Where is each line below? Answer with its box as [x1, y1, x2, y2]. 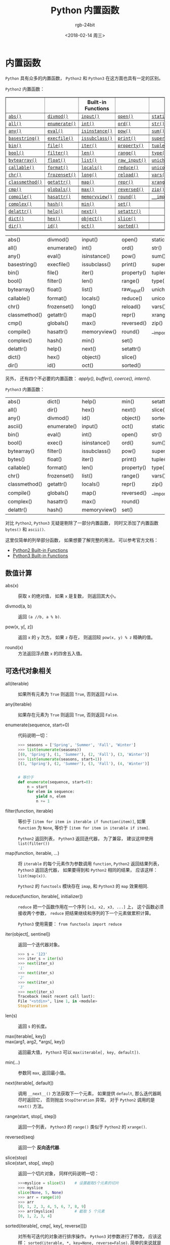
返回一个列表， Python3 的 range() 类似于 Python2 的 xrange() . [18, 1124, 147, 1130]
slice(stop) [5, 1155, 28, 1161]
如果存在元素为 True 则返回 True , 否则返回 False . [18, 712, 118, 718]
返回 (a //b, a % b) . [18, 614, 62, 620]
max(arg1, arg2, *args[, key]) [5, 1039, 65, 1044]
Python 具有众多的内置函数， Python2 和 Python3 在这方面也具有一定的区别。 [5, 75, 163, 81]
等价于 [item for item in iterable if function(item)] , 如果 [18, 818, 146, 824]
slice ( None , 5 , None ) [18, 1190, 64, 1195]
